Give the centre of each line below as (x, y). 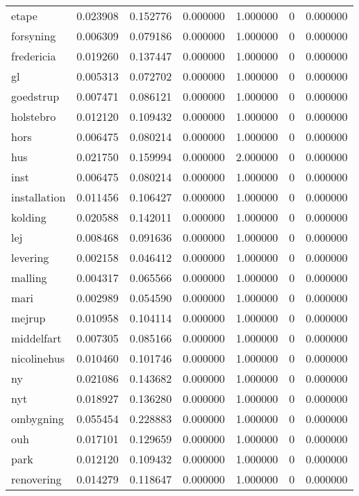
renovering (36, 479)
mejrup (28, 318)
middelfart (36, 338)
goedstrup (35, 96)
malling (29, 278)
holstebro (34, 116)
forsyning (34, 36)
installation (39, 197)
